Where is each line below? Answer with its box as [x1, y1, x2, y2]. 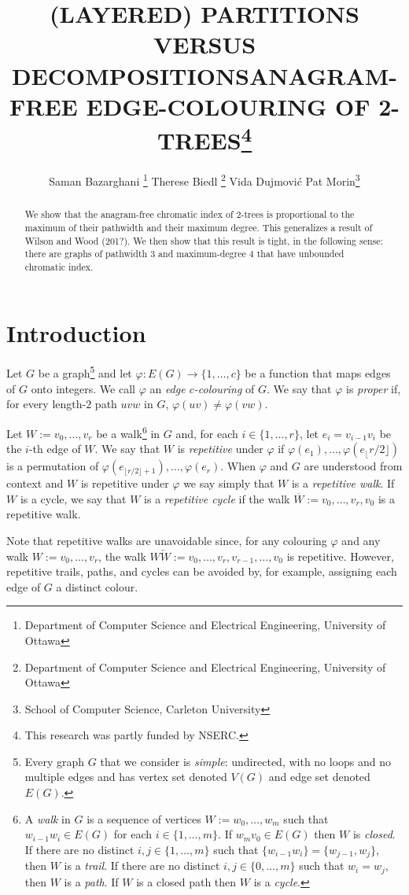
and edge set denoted [268, 768, 370, 785]
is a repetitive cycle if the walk [144, 490, 290, 506]
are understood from [304, 458, 403, 474]
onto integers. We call [31, 380, 135, 396]
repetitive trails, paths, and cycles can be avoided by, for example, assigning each [6, 563, 397, 580]
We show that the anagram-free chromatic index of [24, 208, 234, 221]
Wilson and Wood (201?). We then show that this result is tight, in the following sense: [24, 234, 383, 247]
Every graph [24, 753, 85, 769]
